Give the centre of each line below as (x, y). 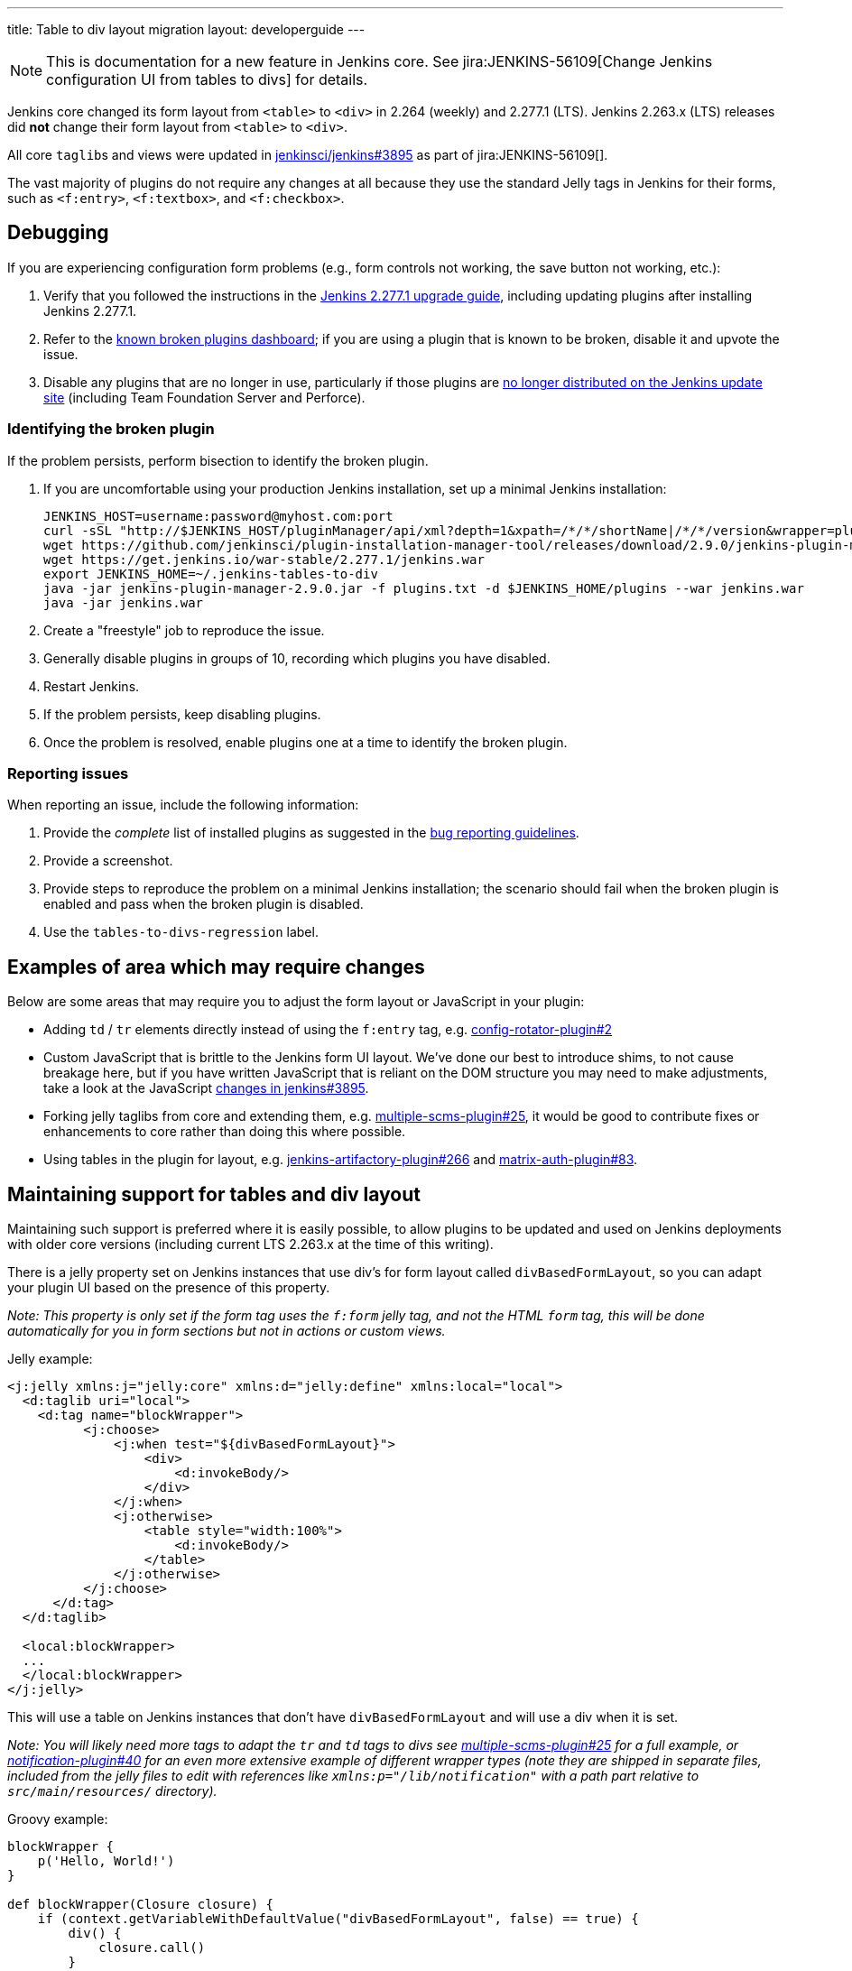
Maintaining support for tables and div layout (214, 1194)
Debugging (58, 233)
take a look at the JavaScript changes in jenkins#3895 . (206, 1088)
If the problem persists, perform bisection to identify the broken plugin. (218, 460)
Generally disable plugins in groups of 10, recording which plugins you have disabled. (297, 658)
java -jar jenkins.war (124, 602)
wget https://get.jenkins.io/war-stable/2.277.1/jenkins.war (264, 559)
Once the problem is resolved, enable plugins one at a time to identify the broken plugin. (306, 742)
